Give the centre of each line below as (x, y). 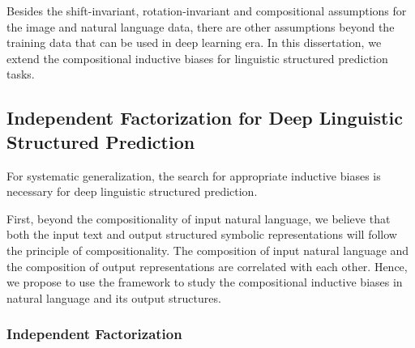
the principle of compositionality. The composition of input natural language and (208, 250)
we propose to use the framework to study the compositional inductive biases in (205, 282)
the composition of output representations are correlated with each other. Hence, (207, 266)
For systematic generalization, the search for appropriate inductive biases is (194, 175)
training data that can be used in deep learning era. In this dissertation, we (194, 42)
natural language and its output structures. (114, 297)
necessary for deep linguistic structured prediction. (132, 191)
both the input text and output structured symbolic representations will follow (202, 234)
